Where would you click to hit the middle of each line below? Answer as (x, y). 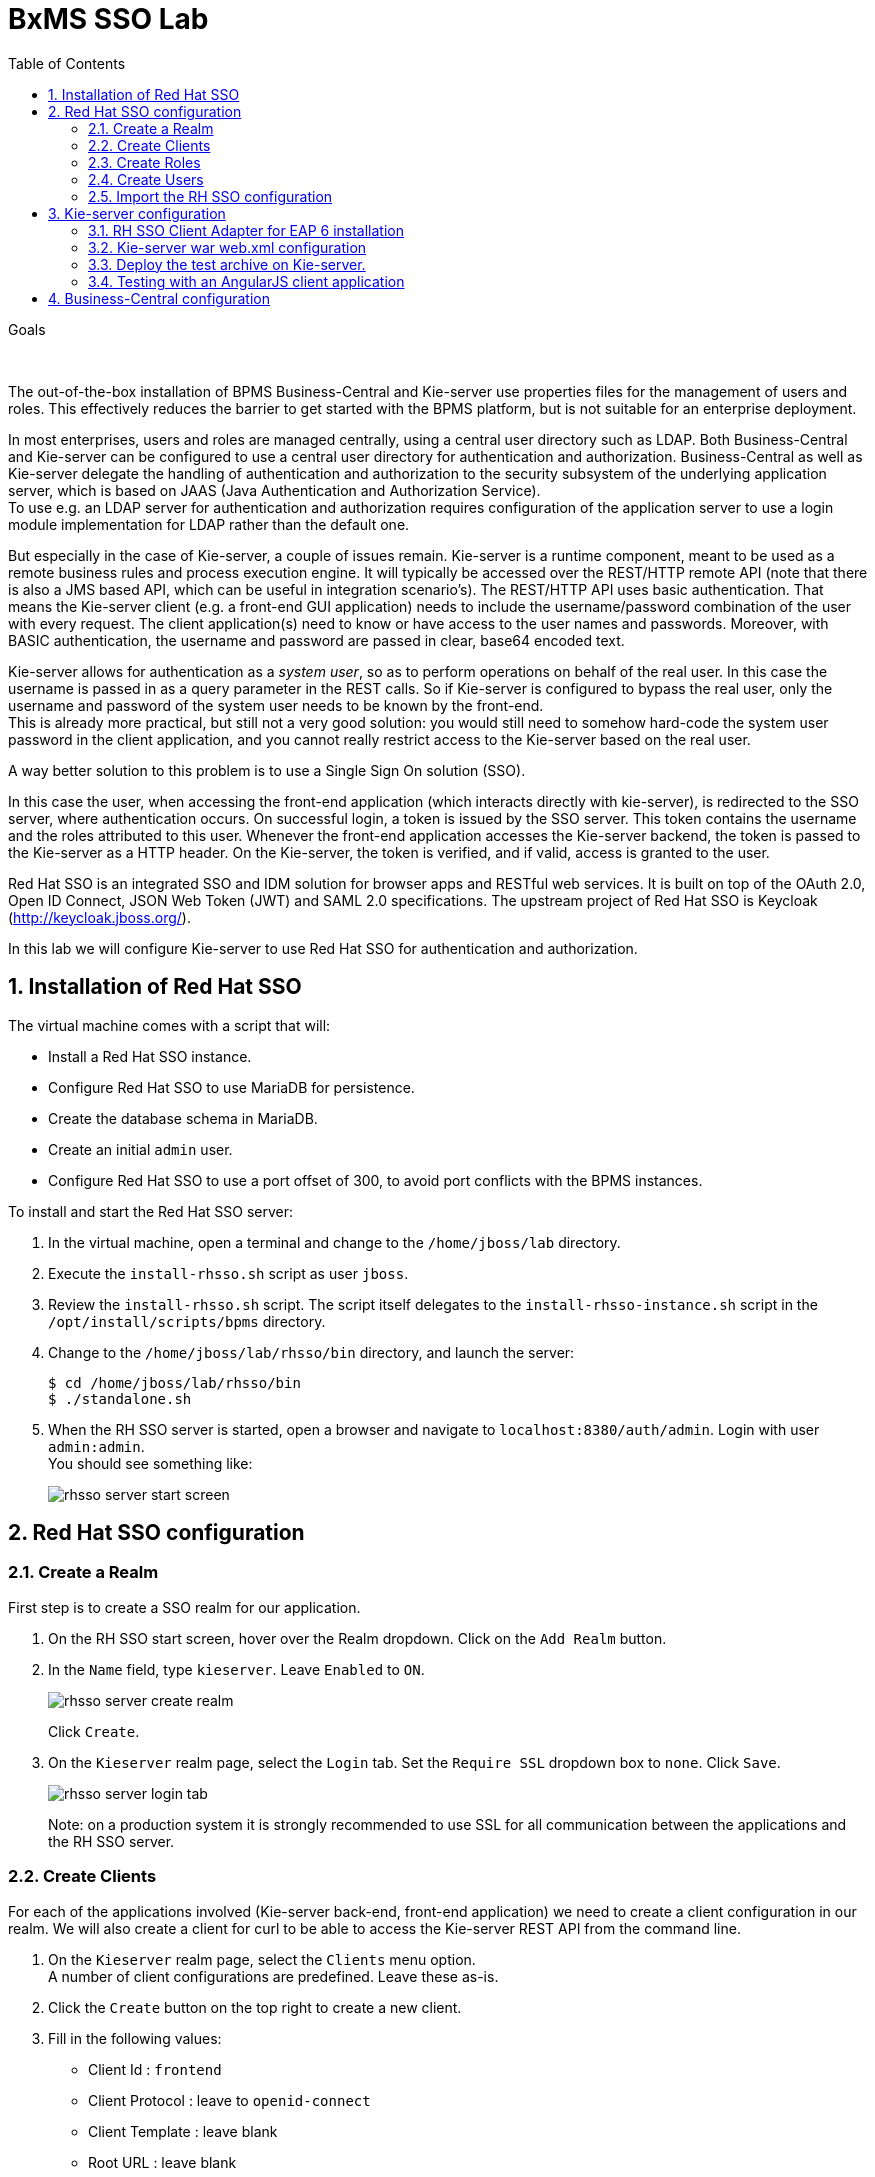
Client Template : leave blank (183, 2131)
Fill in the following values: (135, 2038)
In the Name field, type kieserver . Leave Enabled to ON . (236, 1669)
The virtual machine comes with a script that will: (169, 1025)
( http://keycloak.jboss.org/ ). (99, 917)
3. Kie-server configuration (137, 213)
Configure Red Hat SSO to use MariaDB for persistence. (231, 1087)
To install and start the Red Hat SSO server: (151, 1211)
